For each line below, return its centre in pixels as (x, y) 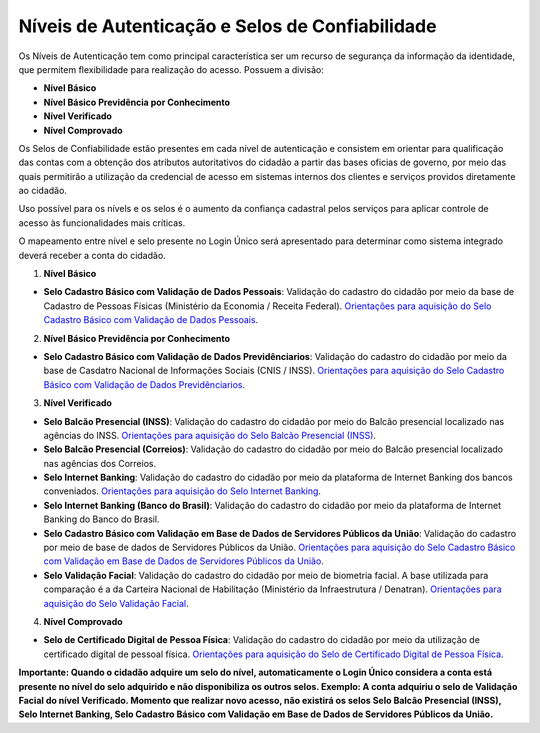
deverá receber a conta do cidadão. (92, 255)
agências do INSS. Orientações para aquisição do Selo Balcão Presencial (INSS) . (210, 435)
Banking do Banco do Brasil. (101, 519)
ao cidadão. (42, 191)
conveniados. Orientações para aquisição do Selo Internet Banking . (182, 491)
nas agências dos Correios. (100, 463)
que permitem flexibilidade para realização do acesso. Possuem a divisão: (171, 69)
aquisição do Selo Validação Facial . (116, 603)
